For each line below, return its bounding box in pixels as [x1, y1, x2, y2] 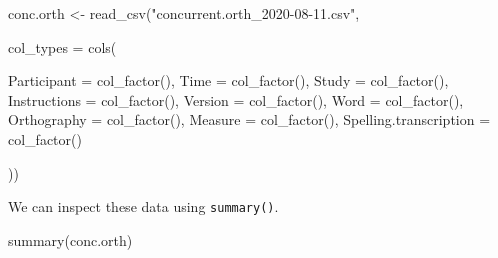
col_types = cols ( [8, 36, 117, 57]
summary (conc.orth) [8, 229, 133, 250]
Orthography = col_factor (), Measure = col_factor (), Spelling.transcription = [8, 109, 491, 130]
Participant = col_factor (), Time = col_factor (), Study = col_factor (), [8, 70, 449, 91]
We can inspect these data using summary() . [8, 196, 279, 217]
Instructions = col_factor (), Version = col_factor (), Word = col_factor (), [8, 89, 464, 110]
